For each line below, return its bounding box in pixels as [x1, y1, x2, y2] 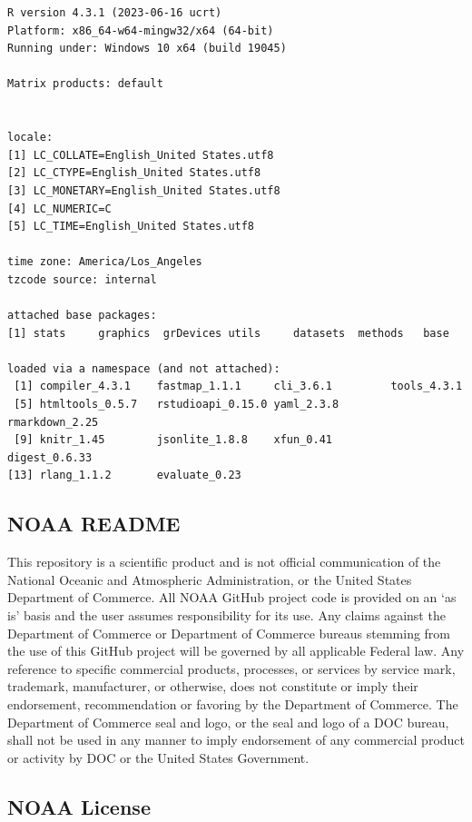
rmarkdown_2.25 [7, 415, 99, 429]
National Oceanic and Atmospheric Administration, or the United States [7, 569, 412, 589]
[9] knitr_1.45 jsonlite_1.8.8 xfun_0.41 [14, 433, 332, 447]
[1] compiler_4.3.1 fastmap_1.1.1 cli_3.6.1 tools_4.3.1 [14, 380, 463, 393]
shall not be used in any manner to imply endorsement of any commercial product [7, 730, 465, 749]
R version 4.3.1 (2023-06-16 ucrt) [7, 6, 222, 19]
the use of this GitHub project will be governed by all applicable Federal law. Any [7, 641, 465, 660]
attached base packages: [7, 309, 157, 322]
